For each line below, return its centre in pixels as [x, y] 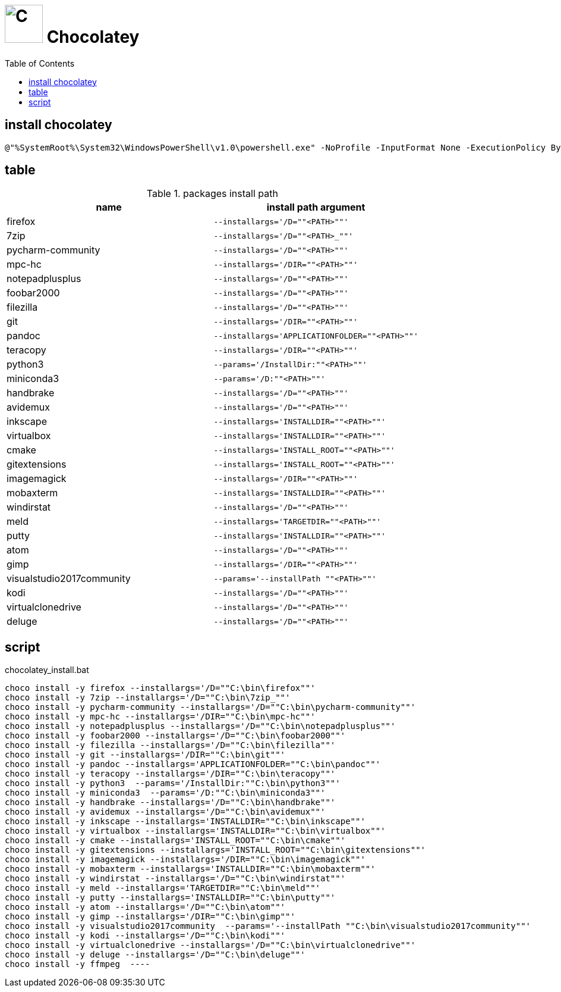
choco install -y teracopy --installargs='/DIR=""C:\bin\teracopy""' [170, 774]
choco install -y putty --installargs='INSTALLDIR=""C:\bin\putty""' [170, 898]
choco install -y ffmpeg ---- [78, 964]
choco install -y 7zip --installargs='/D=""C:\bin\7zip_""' [148, 698]
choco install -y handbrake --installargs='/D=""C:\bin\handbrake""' [170, 802]
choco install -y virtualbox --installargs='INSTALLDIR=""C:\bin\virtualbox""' [195, 831]
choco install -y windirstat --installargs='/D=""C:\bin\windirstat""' [175, 879]
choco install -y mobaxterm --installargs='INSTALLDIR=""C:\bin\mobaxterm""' [190, 869]
